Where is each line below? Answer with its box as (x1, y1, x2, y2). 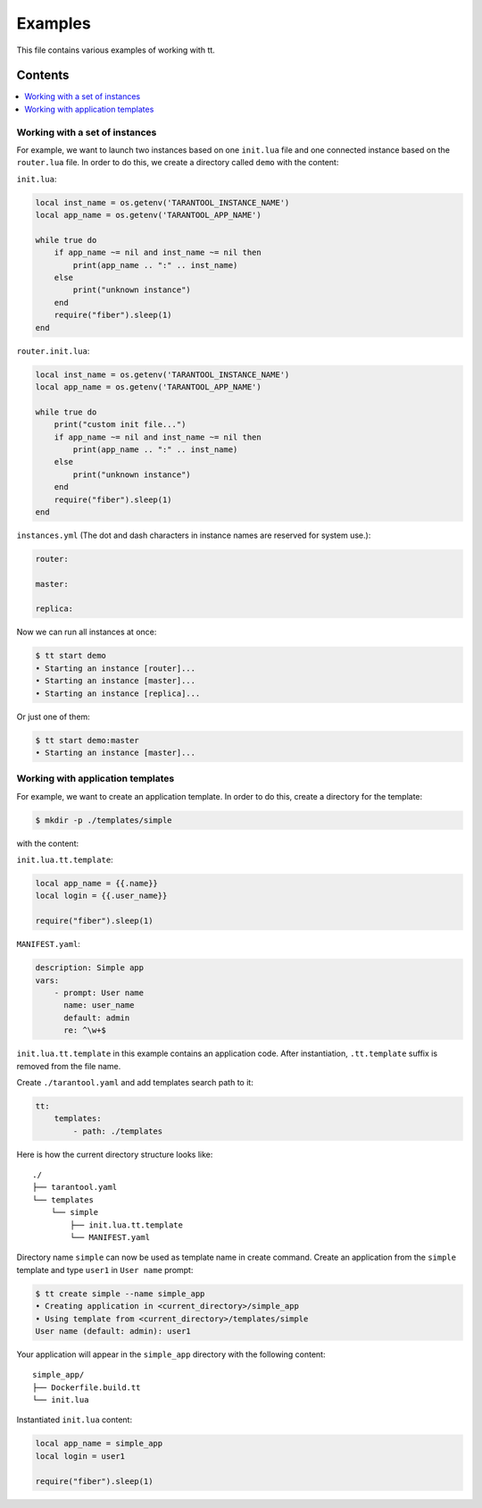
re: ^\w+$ (63, 1026, 107, 1035)
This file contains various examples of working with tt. (16, 45, 216, 55)
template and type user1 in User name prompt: (16, 1264, 194, 1275)
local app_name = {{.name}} (35, 878, 158, 889)
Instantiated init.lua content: (16, 1414, 133, 1425)
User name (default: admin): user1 (35, 1326, 191, 1336)
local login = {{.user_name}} (35, 891, 168, 901)
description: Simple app (35, 963, 145, 973)
